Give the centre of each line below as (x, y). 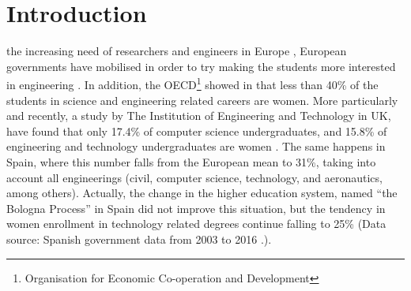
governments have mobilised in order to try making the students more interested (201, 66)
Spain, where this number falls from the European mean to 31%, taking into (191, 161)
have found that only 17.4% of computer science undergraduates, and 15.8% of (197, 131)
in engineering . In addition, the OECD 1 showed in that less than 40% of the (192, 83)
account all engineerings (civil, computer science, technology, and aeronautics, (194, 177)
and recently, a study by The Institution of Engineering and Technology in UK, (199, 116)
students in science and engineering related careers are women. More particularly (202, 100)
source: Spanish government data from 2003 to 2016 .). (139, 239)
